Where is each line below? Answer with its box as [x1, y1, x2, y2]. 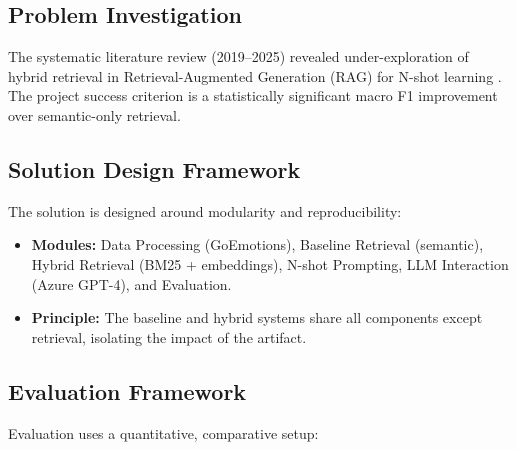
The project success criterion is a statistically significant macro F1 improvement [8, 85, 498, 106]
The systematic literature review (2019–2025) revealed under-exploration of [8, 46, 469, 67]
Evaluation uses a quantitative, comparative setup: [8, 422, 319, 443]
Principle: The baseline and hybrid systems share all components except [31, 307, 483, 328]
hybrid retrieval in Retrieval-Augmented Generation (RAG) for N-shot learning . [8, 65, 502, 86]
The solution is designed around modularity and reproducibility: [8, 200, 402, 221]
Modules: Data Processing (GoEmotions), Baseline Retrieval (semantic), [31, 234, 484, 255]
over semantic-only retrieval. [8, 104, 181, 125]
